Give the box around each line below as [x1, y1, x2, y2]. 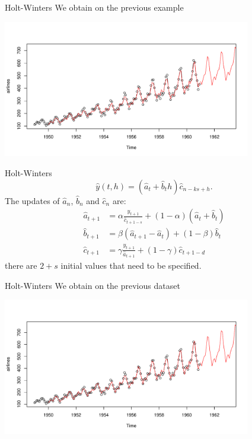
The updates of [5, 194, 60, 206]
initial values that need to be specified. [60, 259, 202, 272]
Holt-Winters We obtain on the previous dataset [5, 279, 180, 291]
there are [5, 259, 37, 272]
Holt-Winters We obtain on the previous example [5, 1, 184, 13]
